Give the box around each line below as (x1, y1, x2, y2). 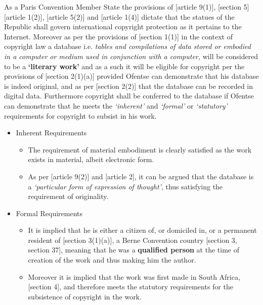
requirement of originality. (28, 191, 109, 201)
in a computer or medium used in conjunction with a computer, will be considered (4, 50, 258, 61)
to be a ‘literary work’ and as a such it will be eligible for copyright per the (4, 61, 245, 71)
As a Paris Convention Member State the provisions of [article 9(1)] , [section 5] (4, 2, 249, 12)
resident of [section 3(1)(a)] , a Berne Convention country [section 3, (28, 234, 237, 245)
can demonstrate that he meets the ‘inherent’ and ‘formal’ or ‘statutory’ (4, 100, 228, 111)
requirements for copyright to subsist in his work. (4, 110, 157, 121)
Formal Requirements (16, 208, 83, 218)
